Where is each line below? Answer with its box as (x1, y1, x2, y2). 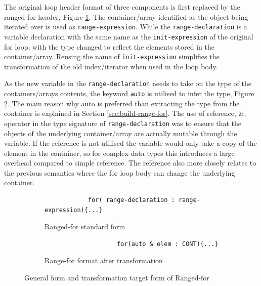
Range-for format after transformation (45, 255, 163, 266)
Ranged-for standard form (45, 221, 125, 232)
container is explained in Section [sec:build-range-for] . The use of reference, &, (4, 108, 246, 118)
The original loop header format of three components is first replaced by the (4, 2, 240, 12)
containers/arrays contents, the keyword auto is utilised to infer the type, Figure (4, 88, 254, 98)
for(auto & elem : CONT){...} (117, 240, 219, 248)
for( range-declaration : (88, 196, 175, 204)
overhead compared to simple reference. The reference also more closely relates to (4, 157, 256, 168)
